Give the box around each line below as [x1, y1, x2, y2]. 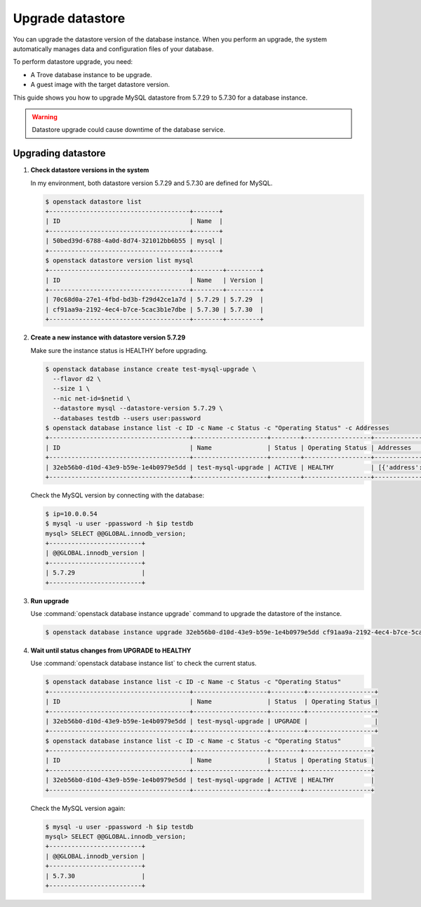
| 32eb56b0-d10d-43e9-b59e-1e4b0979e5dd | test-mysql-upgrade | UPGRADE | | [45, 717, 379, 725]
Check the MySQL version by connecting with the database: [30, 491, 205, 499]
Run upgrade [30, 596, 69, 605]
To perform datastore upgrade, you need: [13, 58, 133, 66]
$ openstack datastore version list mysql [45, 256, 194, 264]
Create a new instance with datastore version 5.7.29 [30, 333, 186, 342]
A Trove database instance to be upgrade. [30, 70, 152, 79]
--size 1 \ [53, 384, 91, 393]
